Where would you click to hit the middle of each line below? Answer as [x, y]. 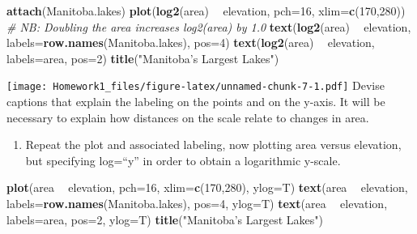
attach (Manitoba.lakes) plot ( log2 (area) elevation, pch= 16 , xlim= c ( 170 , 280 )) [206, 11]
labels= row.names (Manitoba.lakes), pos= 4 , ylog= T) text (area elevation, [197, 203]
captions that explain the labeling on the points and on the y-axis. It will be [196, 102]
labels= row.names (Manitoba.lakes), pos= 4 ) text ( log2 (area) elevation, [191, 43]
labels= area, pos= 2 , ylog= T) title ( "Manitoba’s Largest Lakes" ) [165, 219]
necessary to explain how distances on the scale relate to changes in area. [188, 117]
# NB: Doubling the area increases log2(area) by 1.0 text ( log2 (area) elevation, [209, 26]
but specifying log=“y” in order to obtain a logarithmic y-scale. [183, 160]
